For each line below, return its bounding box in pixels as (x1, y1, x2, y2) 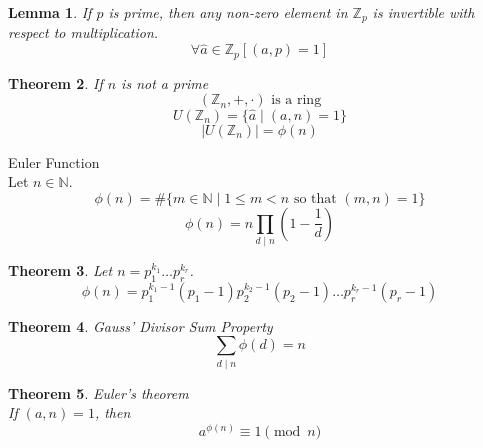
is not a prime (121, 72, 209, 93)
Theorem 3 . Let (8, 260, 113, 281)
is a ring (271, 93, 322, 108)
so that (293, 191, 337, 206)
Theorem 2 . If (8, 72, 103, 93)
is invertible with (372, 2, 475, 22)
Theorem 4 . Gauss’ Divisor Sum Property (8, 315, 273, 336)
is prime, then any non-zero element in (108, 2, 348, 22)
